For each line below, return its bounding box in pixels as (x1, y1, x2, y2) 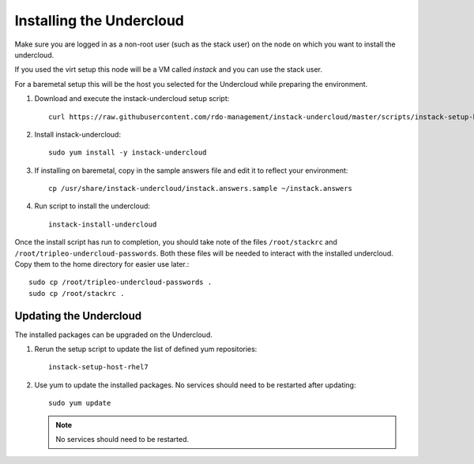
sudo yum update (48, 399, 111, 408)
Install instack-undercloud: (34, 129, 122, 139)
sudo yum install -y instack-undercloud (48, 148, 207, 157)
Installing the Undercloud (14, 12, 185, 29)
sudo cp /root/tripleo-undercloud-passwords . (28, 278, 213, 287)
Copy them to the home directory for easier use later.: (14, 260, 190, 269)
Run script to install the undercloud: (34, 201, 150, 211)
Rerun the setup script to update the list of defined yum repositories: (34, 344, 258, 354)
